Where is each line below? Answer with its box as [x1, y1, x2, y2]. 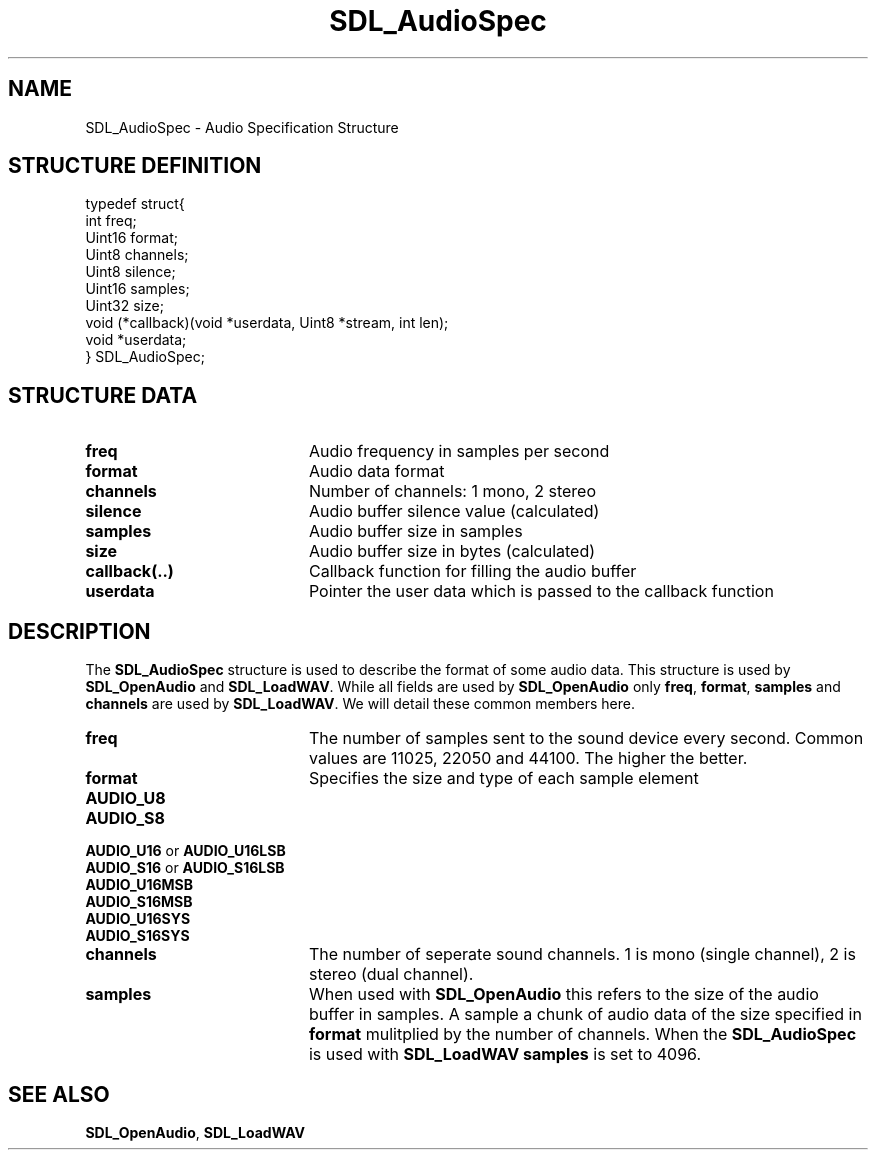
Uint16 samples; [85, 280, 190, 298]
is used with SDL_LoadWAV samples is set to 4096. [308, 1044, 702, 1065]
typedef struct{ [85, 195, 185, 213]
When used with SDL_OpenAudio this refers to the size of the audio [308, 984, 819, 1005]
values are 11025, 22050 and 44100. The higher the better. [308, 748, 748, 769]
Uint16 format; [85, 229, 178, 247]
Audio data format [308, 461, 445, 482]
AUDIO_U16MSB [85, 876, 194, 894]
